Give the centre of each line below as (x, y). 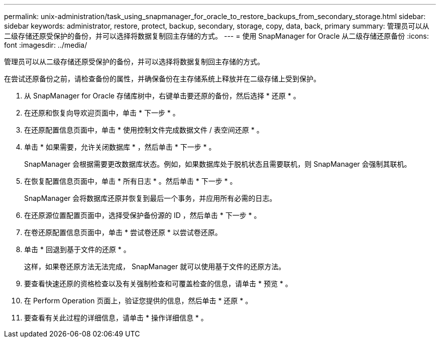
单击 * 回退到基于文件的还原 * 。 (77, 249)
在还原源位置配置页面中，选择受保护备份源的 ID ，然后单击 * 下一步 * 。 (143, 215)
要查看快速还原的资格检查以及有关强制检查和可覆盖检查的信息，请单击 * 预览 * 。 (158, 283)
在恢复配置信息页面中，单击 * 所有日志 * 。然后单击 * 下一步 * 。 (131, 181)
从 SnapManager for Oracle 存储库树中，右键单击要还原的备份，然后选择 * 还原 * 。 (162, 96)
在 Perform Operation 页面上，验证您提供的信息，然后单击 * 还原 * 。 (138, 301)
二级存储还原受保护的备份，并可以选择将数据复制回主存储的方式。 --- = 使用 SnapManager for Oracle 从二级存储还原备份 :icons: (216, 36)
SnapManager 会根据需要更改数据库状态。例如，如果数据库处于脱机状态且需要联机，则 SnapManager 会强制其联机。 (218, 164)
